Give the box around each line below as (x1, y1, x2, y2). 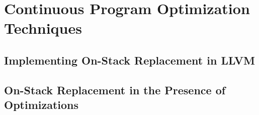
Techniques (4, 18, 82, 38)
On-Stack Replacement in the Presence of (4, 82, 226, 97)
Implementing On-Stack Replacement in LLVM (4, 52, 255, 68)
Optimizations (4, 97, 79, 112)
